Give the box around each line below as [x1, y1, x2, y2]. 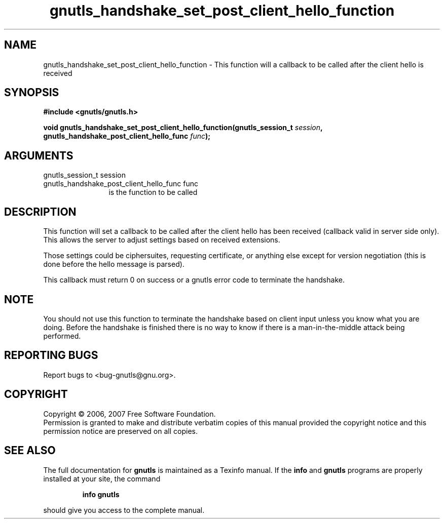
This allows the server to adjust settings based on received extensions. [43, 235, 280, 245]
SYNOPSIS [4, 86, 59, 99]
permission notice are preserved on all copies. [43, 426, 198, 435]
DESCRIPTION [4, 205, 77, 218]
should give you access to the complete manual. [43, 505, 205, 514]
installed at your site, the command [43, 474, 161, 483]
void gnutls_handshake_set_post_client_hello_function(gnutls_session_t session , [43, 123, 323, 132]
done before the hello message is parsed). [43, 260, 184, 269]
